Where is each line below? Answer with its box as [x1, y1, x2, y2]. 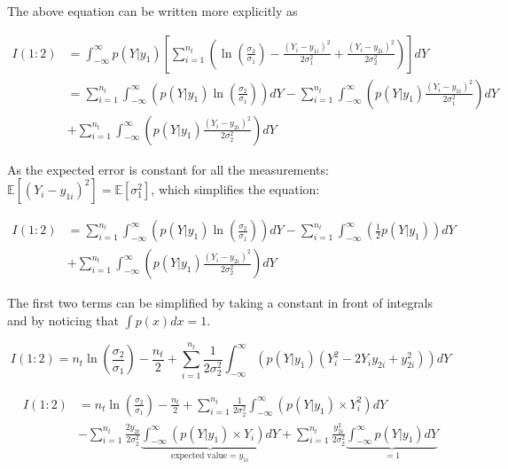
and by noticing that [7, 310, 120, 329]
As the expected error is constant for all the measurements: [7, 160, 329, 178]
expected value [171, 451, 228, 461]
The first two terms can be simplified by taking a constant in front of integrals [7, 293, 434, 312]
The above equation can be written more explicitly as [7, 2, 298, 20]
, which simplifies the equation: [151, 180, 320, 199]
